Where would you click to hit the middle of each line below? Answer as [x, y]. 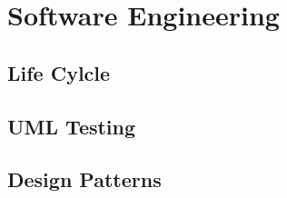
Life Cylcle [59, 72]
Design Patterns [84, 179]
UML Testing [72, 126]
